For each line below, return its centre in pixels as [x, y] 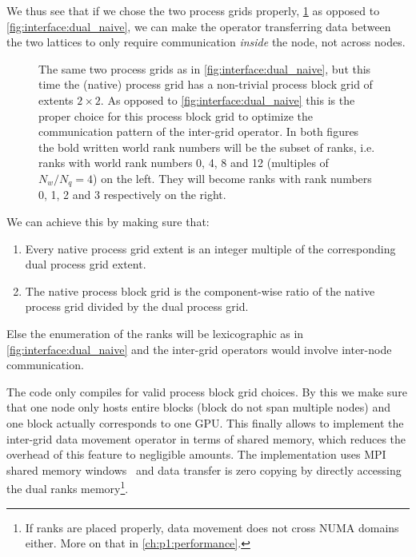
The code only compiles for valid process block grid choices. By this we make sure [207, 391]
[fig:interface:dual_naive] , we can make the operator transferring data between [199, 26]
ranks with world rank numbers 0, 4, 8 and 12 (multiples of [184, 163]
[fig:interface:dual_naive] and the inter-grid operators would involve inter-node [199, 349]
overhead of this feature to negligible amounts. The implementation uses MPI [196, 454]
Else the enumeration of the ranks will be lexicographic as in [155, 333]
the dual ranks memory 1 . [68, 487]
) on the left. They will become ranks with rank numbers [232, 178]
